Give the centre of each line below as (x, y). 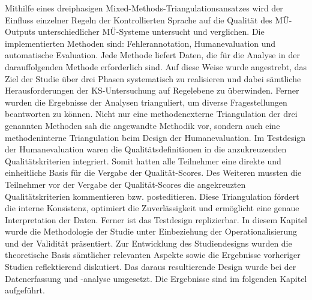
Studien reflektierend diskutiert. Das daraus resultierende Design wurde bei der (151, 267)
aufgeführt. (25, 290)
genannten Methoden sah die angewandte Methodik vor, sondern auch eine (142, 125)
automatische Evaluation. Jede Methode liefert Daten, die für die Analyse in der (153, 55)
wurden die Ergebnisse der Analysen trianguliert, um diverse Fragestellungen (146, 102)
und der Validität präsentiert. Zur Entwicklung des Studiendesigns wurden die (148, 243)
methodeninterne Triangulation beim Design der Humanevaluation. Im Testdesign (155, 137)
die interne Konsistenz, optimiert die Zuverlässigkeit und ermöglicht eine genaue (152, 208)
